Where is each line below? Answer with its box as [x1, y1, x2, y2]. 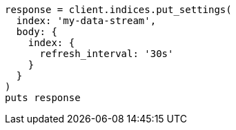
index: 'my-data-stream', [16, 15, 157, 26]
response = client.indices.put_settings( [5, 4, 232, 15]
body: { [16, 26, 57, 37]
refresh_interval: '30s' [39, 48, 174, 59]
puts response [5, 92, 81, 103]
